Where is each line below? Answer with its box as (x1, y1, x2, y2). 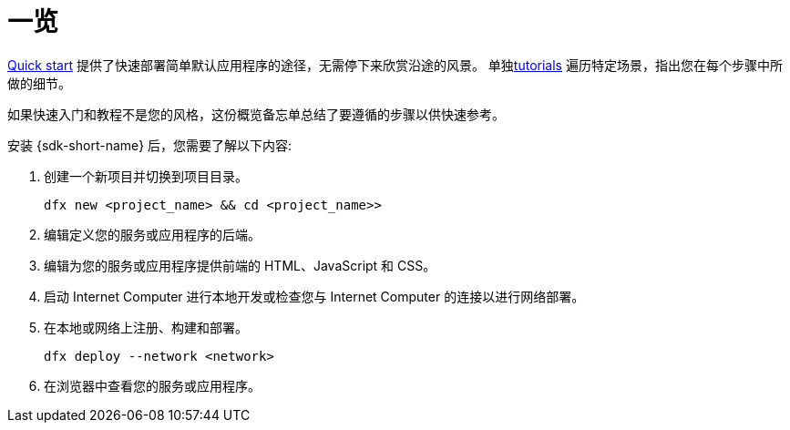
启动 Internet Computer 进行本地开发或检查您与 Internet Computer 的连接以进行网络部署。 (44, 288, 585, 304)
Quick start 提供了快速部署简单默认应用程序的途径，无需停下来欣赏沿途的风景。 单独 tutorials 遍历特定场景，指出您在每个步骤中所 (7, 56, 783, 73)
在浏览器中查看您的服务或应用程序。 (44, 377, 261, 394)
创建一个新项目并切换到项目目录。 (44, 168, 248, 184)
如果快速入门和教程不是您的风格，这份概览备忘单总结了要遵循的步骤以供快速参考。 (7, 106, 505, 122)
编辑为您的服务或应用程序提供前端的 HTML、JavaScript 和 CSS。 (44, 257, 436, 273)
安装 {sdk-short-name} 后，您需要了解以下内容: (7, 137, 292, 153)
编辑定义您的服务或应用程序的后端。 (44, 226, 261, 242)
